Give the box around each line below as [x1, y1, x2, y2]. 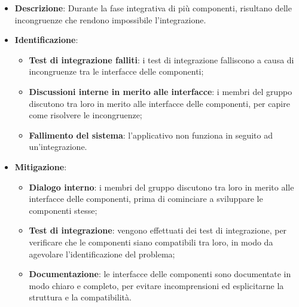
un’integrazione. [29, 140, 87, 153]
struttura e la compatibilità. [29, 291, 132, 303]
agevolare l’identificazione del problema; [29, 247, 175, 260]
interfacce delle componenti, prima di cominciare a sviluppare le [29, 192, 263, 205]
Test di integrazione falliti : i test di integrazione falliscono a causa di [29, 53, 294, 66]
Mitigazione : [14, 160, 67, 173]
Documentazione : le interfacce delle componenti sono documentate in [29, 268, 291, 280]
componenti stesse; [29, 204, 97, 216]
